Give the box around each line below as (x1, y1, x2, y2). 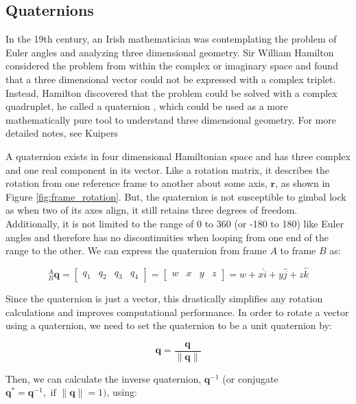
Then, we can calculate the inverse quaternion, (5, 371, 202, 385)
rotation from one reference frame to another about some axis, (5, 176, 268, 190)
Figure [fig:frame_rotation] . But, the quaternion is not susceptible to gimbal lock (5, 189, 346, 203)
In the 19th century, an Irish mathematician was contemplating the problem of (5, 32, 337, 46)
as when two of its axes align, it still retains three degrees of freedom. (5, 203, 298, 217)
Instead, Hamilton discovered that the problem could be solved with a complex (5, 85, 337, 100)
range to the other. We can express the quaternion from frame (5, 243, 267, 258)
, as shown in (275, 176, 331, 190)
